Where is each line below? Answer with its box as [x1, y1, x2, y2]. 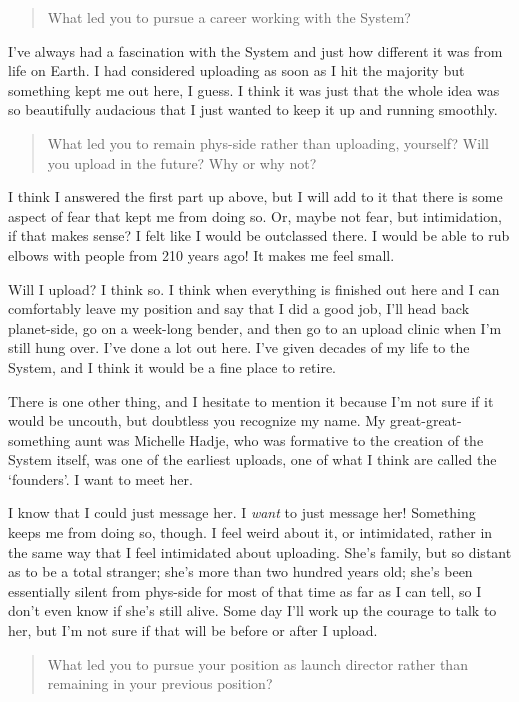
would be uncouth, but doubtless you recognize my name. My [8, 410, 386, 431]
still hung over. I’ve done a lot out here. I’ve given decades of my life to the [8, 337, 470, 358]
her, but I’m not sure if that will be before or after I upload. [8, 620, 378, 641]
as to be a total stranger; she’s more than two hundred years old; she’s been [8, 561, 473, 582]
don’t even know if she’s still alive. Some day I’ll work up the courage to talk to [8, 600, 497, 621]
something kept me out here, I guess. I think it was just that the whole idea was [8, 79, 500, 100]
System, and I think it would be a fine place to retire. [8, 356, 336, 377]
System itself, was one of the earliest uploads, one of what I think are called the [8, 449, 497, 470]
